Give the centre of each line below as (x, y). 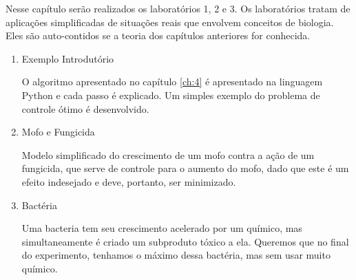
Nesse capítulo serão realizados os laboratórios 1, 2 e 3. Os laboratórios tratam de (178, 8)
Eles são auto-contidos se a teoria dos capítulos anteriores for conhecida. (158, 35)
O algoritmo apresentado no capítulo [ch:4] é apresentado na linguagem (172, 82)
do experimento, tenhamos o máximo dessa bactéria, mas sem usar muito (176, 255)
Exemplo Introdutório (68, 58)
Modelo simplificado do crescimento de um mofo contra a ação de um (168, 154)
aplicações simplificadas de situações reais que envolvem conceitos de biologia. (170, 22)
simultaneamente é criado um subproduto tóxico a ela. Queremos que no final (185, 241)
